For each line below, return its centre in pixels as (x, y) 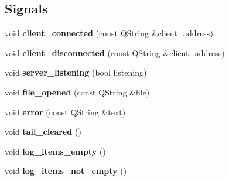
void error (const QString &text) (65, 112)
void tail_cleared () (43, 132)
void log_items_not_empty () (66, 171)
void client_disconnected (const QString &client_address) (115, 52)
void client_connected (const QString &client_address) (109, 33)
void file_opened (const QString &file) (77, 92)
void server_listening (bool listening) (76, 72)
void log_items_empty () (55, 151)
